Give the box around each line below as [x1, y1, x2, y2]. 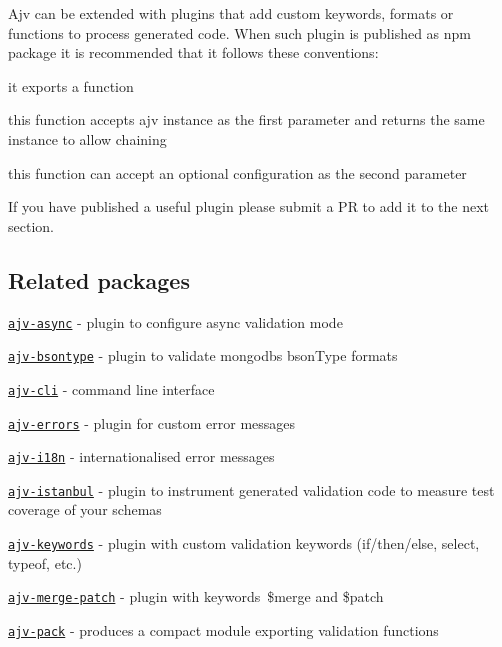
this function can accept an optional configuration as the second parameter [8, 162, 467, 183]
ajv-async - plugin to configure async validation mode [8, 311, 343, 332]
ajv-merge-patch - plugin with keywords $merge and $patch [8, 586, 384, 607]
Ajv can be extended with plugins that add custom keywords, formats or [8, 3, 454, 23]
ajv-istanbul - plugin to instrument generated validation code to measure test [8, 479, 495, 500]
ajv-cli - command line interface [8, 378, 215, 399]
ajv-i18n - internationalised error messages [8, 446, 275, 467]
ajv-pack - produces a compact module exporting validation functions [8, 619, 439, 640]
